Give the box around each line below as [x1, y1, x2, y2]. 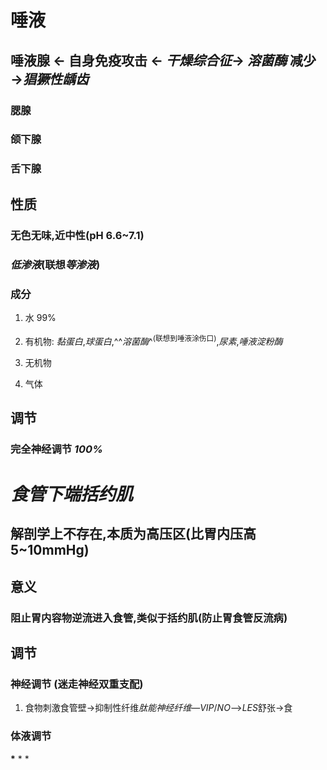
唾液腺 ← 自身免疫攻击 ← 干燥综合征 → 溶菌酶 [10, 52, 287, 69]
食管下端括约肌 [10, 483, 134, 506]
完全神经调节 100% [10, 442, 103, 456]
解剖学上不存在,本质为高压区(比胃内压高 [10, 526, 257, 543]
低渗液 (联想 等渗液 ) [10, 257, 101, 271]
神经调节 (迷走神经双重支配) [10, 677, 144, 691]
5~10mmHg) [10, 542, 90, 559]
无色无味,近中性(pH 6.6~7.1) [10, 228, 145, 242]
